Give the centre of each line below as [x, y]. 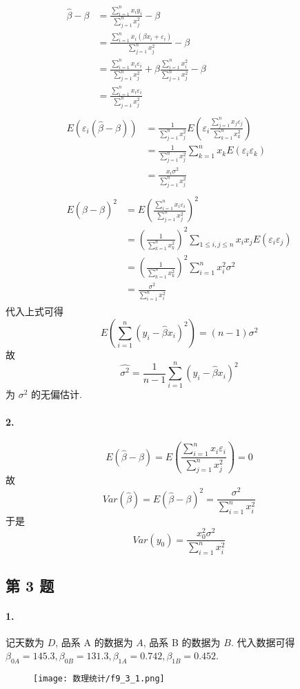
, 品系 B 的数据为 [182, 642]
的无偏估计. [57, 394]
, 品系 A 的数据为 [94, 642]
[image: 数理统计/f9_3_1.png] [99, 679]
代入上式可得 [34, 311]
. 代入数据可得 [263, 642]
